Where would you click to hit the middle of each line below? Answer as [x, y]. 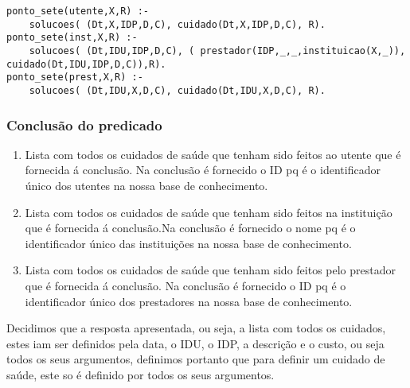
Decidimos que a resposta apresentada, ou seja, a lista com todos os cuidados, [196, 328]
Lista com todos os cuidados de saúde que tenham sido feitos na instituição [209, 212]
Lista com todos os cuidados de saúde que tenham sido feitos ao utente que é [213, 154]
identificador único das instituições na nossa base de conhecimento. [188, 243]
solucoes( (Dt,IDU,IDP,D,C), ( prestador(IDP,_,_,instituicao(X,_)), [217, 50]
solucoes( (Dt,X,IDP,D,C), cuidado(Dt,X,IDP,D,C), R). [177, 24]
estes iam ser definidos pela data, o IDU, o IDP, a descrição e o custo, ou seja [195, 343]
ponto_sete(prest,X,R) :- [75, 78]
